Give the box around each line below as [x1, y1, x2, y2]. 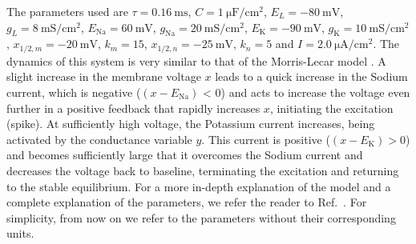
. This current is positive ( [201, 130, 330, 147]
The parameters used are [6, 3, 128, 19]
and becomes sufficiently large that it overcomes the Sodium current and [6, 146, 363, 163]
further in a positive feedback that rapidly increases [6, 99, 261, 116]
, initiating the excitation [269, 99, 394, 116]
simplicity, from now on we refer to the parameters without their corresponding [6, 209, 396, 226]
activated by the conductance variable [6, 130, 192, 147]
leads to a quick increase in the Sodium [215, 68, 408, 85]
